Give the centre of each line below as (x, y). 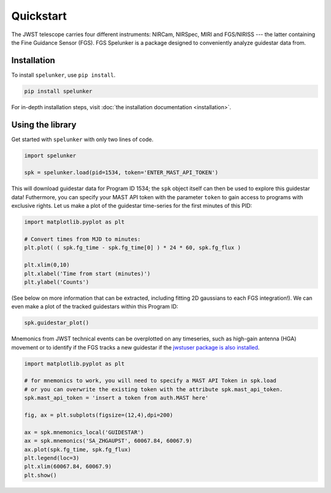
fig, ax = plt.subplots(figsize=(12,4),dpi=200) (99, 415)
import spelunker (50, 155)
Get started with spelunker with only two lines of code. (82, 139)
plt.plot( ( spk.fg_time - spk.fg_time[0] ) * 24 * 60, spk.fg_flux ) (133, 248)
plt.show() (40, 475)
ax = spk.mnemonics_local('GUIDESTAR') (84, 432)
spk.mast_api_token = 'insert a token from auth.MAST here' (116, 398)
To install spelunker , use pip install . (63, 75)
